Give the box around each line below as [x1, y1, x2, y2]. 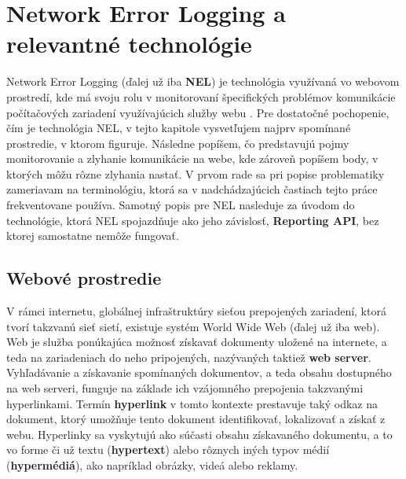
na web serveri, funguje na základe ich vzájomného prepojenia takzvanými [6, 380, 364, 396]
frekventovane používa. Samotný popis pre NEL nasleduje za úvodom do [6, 197, 355, 213]
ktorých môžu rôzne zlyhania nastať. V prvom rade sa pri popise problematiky [6, 165, 385, 182]
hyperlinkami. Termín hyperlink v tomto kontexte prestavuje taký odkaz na [6, 395, 378, 411]
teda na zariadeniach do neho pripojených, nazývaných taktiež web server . [6, 348, 371, 365]
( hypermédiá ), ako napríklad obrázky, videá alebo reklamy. [6, 456, 298, 473]
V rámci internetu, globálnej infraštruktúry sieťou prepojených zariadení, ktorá [6, 303, 386, 319]
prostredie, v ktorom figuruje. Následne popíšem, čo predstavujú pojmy [6, 134, 349, 151]
